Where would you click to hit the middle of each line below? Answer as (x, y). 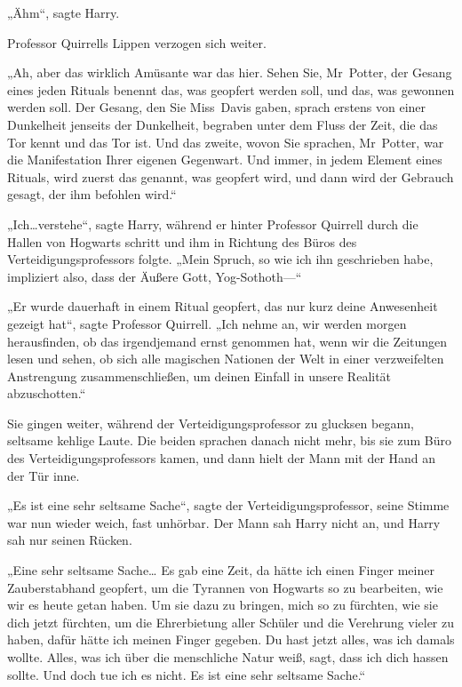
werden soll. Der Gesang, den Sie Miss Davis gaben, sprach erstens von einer (217, 107)
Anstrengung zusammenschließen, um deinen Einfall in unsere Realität (199, 375)
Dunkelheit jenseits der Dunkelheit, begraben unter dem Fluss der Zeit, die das (223, 124)
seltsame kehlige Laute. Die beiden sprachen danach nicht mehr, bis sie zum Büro (229, 440)
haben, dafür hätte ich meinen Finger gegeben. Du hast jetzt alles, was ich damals (231, 639)
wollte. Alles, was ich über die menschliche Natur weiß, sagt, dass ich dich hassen (228, 657)
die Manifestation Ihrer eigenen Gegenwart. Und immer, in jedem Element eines (225, 160)
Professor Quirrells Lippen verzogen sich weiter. (137, 42)
